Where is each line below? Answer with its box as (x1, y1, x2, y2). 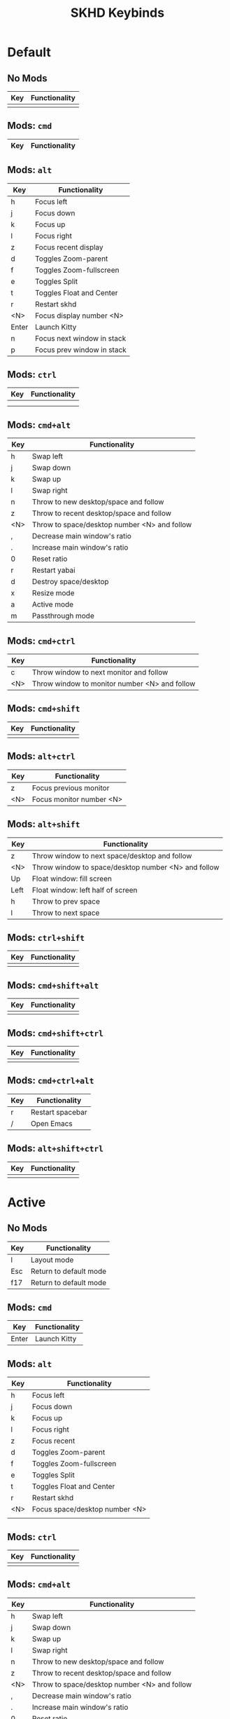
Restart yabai (31, 566, 76, 576)
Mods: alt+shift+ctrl (7, 1143, 103, 1155)
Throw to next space (31, 908, 100, 918)
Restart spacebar (30, 1107, 87, 1117)
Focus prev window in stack (34, 345, 127, 355)
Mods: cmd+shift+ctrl (7, 1027, 103, 1039)
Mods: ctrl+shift (7, 931, 85, 944)
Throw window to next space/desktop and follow (31, 850, 192, 860)
